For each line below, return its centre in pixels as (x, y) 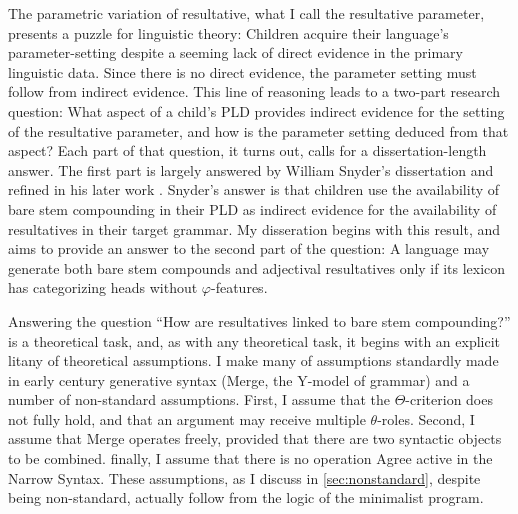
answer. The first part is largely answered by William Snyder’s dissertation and (251, 169)
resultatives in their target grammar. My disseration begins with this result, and (254, 228)
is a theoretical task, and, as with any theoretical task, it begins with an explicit (254, 340)
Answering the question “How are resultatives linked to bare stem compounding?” (259, 320)
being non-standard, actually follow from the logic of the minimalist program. (246, 497)
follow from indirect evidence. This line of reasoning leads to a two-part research (254, 91)
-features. (239, 287)
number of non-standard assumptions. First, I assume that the (199, 399)
